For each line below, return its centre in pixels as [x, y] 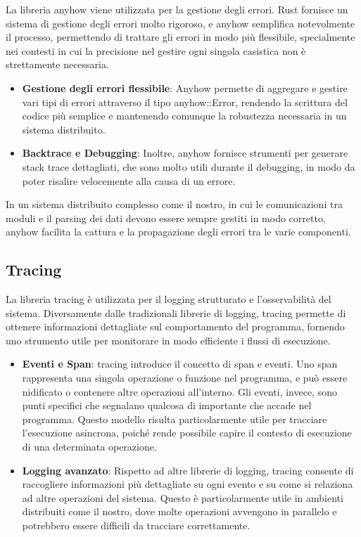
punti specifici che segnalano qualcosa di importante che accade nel [167, 405]
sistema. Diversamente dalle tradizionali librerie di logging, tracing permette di [176, 312]
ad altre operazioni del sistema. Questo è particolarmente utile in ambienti [183, 497]
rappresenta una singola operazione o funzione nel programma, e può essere [185, 378]
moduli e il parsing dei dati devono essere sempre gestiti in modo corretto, [166, 218]
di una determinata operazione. [89, 447]
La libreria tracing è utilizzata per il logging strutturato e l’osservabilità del [169, 299]
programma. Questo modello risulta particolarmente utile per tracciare [175, 419]
